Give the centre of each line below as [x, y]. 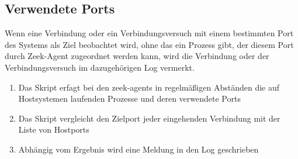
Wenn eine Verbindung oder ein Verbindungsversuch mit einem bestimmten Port [149, 33]
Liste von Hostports [54, 129]
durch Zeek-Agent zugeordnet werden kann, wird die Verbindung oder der [137, 56]
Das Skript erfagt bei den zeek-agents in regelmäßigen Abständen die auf [149, 87]
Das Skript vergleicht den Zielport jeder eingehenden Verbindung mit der [149, 118]
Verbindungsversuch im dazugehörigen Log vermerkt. [100, 67]
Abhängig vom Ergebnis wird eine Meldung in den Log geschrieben [138, 149]
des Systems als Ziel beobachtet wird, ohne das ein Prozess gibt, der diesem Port [149, 44]
